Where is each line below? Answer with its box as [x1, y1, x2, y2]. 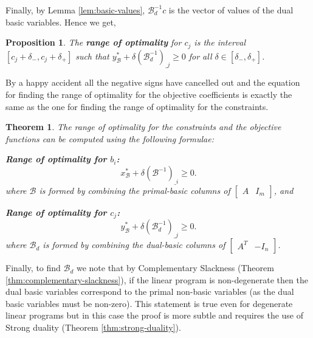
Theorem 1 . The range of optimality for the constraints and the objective [5, 120, 281, 133]
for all [188, 49, 212, 62]
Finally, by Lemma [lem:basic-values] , [5, 4, 145, 16]
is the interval [194, 36, 246, 49]
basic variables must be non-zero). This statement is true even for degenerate [5, 297, 293, 309]
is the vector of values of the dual [168, 4, 294, 16]
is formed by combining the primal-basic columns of [39, 184, 230, 196]
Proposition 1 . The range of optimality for [5, 36, 182, 49]
